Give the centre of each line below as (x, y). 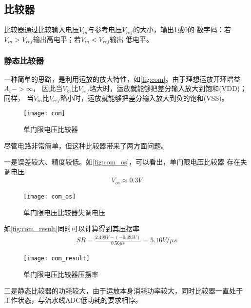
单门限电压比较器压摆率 (61, 274)
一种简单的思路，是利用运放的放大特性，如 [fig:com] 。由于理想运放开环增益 (122, 79)
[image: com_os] (50, 196)
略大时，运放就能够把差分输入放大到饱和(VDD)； (168, 88)
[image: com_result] (57, 259)
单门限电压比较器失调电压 (64, 212)
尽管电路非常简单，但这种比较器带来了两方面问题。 (86, 145)
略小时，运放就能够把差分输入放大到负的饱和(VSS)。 (144, 98)
